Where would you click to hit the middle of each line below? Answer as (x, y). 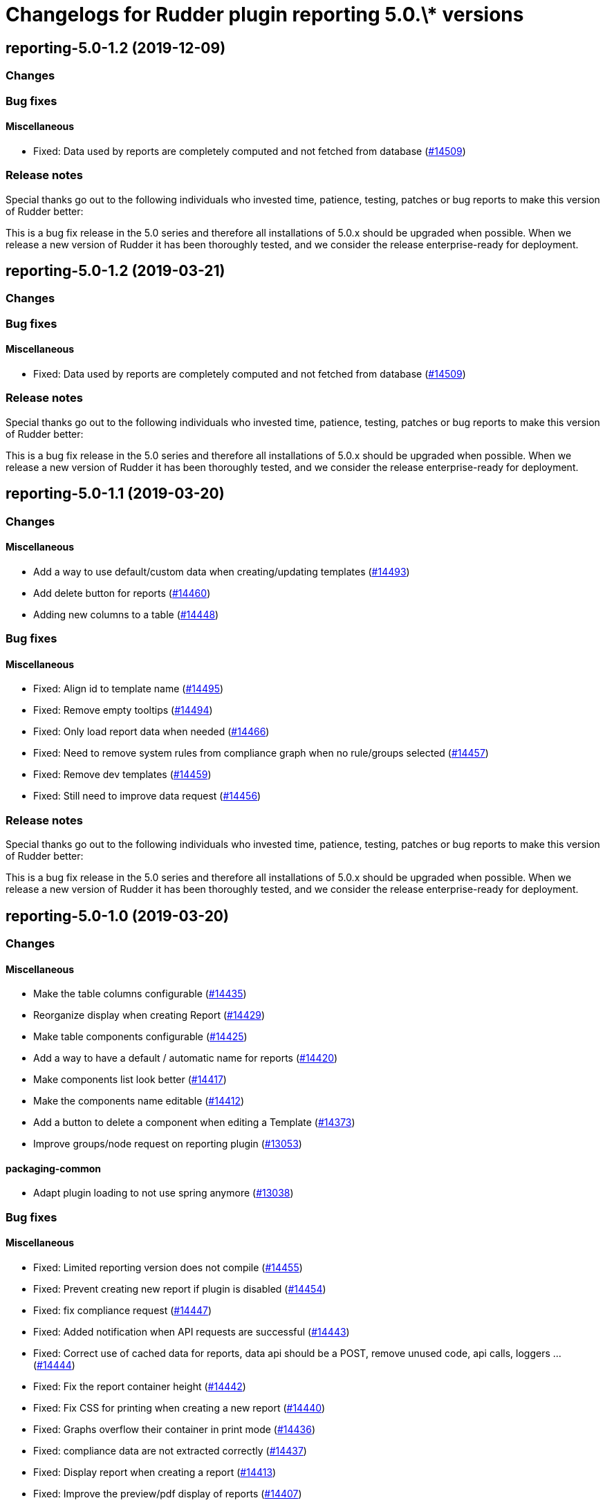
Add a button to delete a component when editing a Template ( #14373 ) (194, 1123)
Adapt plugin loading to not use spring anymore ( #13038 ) (164, 1193)
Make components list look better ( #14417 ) (130, 1080)
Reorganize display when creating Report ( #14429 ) (149, 1015)
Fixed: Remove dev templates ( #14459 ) (122, 775)
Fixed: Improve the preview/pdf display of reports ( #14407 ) (168, 1493)
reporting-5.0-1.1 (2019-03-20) (115, 494)
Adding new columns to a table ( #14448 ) (126, 614)
